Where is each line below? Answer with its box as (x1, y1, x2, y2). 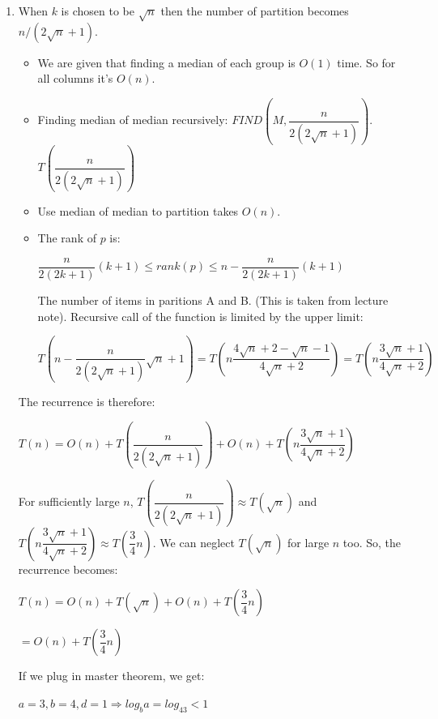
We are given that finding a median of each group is (37, 53, 296, 71)
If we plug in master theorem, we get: (18, 667, 205, 684)
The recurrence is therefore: (18, 393, 155, 410)
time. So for (337, 53, 396, 71)
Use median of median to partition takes (37, 202, 239, 219)
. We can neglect (152, 533, 235, 550)
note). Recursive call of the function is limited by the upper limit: (37, 307, 364, 324)
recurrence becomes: (18, 560, 118, 577)
